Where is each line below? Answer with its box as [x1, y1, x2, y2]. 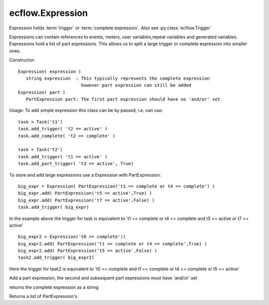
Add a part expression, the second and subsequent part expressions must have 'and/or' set [9, 275, 198, 281]
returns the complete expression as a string [9, 284, 99, 290]
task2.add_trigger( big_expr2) [18, 255, 95, 261]
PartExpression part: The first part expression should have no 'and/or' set [25, 97, 221, 102]
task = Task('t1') [18, 119, 63, 124]
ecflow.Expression [9, 7, 88, 18]
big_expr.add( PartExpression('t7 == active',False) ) [18, 197, 155, 203]
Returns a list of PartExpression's [9, 294, 78, 300]
